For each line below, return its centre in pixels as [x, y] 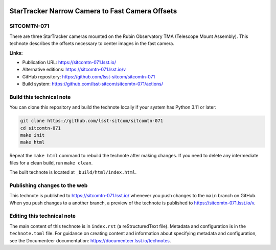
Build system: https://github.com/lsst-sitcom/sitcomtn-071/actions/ [93, 84]
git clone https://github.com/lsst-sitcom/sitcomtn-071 [92, 121]
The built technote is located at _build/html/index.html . [73, 172]
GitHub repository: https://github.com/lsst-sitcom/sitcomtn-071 [89, 76]
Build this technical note [40, 97]
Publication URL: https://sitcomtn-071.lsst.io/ [69, 62]
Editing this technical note [43, 216]
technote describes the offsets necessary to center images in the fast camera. [92, 44]
